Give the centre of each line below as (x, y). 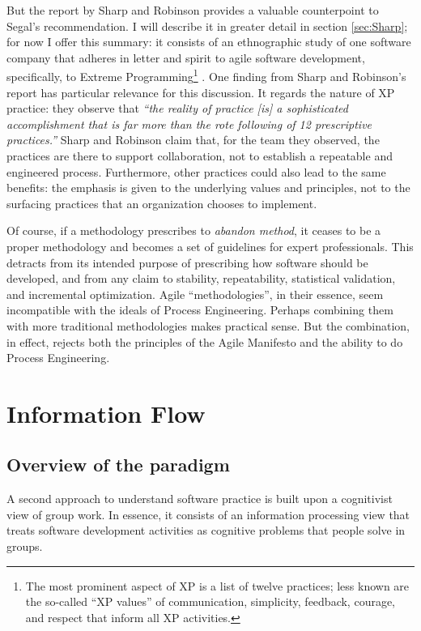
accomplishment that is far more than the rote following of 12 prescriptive (189, 124)
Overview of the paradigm (118, 465)
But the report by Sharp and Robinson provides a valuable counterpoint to (193, 10)
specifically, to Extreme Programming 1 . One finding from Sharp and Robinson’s (206, 75)
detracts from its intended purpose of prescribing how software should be (187, 262)
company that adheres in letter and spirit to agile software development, (186, 57)
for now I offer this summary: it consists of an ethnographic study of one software (209, 42)
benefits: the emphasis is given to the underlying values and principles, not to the (208, 188)
